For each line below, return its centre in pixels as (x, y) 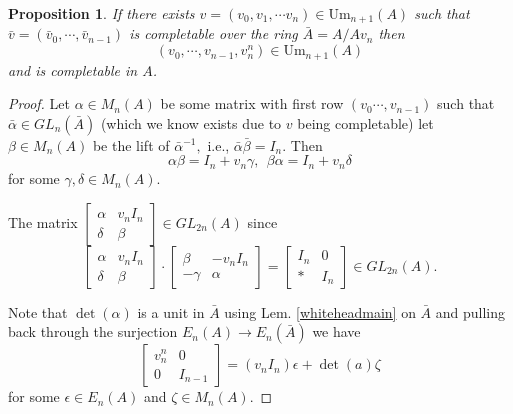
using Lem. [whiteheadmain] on (320, 311)
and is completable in (73, 69)
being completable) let (365, 122)
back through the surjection (93, 331)
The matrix (43, 221)
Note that (38, 311)
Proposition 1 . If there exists (101, 13)
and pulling (470, 311)
